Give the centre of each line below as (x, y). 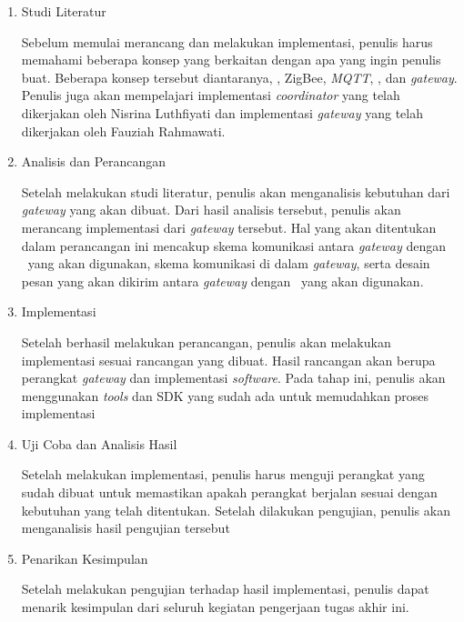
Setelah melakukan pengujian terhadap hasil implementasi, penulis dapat (225, 589)
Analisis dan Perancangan (94, 161)
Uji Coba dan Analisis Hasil (99, 443)
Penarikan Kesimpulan (85, 558)
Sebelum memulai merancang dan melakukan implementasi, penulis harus (227, 41)
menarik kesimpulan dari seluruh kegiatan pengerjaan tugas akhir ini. (215, 607)
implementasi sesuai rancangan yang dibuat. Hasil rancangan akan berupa (228, 360)
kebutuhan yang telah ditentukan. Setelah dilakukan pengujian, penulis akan (236, 510)
